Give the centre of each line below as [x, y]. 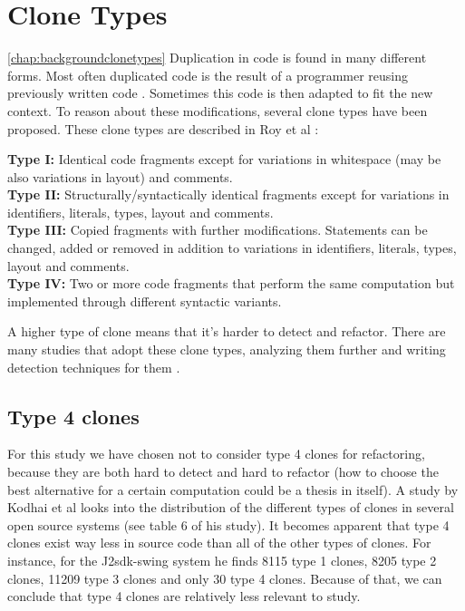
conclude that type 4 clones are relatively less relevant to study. [184, 596]
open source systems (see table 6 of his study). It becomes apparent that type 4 [228, 524]
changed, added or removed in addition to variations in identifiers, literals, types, [232, 248]
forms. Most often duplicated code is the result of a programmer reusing [208, 75]
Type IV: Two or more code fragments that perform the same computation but [231, 283]
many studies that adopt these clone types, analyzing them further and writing [227, 349]
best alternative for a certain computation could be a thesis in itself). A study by [233, 489]
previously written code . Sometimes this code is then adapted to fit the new [220, 93]
